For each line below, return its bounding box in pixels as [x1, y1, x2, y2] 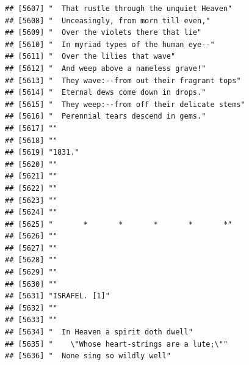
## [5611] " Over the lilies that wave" [5, 52, 176, 61]
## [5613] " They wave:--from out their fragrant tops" [5, 76, 241, 85]
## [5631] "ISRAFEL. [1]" [5, 292, 110, 301]
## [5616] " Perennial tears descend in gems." [5, 112, 206, 121]
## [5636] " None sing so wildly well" [5, 352, 171, 361]
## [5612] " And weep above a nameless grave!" [5, 64, 206, 73]
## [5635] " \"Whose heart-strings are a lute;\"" [5, 339, 228, 348]
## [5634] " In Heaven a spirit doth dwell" [5, 328, 193, 337]
